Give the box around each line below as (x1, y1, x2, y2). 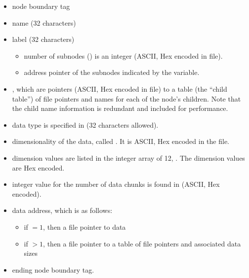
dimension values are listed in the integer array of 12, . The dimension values (12, 152, 245, 163)
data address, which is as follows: (12, 205, 113, 215)
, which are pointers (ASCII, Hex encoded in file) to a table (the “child (12, 83, 227, 94)
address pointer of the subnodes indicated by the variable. (24, 67, 200, 77)
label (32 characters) (12, 34, 75, 44)
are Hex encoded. (12, 162, 65, 173)
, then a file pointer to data (43, 221, 126, 232)
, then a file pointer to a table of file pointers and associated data (43, 238, 241, 248)
